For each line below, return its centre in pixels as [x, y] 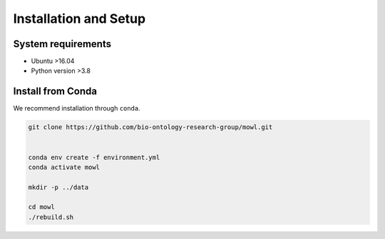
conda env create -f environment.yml [94, 157]
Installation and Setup [79, 19]
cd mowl [41, 207]
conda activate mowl [64, 167]
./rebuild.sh [51, 217]
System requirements [62, 44]
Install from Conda [55, 92]
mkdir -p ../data [58, 187]
